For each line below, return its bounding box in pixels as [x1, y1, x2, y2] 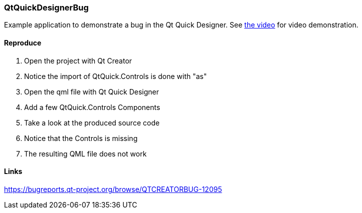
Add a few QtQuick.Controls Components [24, 102, 160, 111]
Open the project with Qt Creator [24, 56, 132, 65]
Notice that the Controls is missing [24, 133, 138, 142]
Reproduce [4, 38, 42, 47]
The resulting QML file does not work [24, 149, 147, 158]
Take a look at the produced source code [24, 118, 160, 127]
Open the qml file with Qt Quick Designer [24, 87, 159, 96]
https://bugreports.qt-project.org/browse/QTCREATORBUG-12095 [4, 184, 222, 193]
